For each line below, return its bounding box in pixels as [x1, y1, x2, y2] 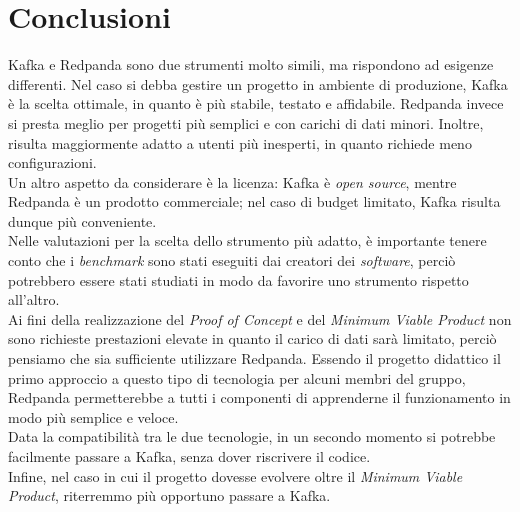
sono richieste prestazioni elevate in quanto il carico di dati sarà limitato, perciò [8, 328, 497, 349]
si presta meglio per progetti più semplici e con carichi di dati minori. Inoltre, [8, 112, 484, 133]
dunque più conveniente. [8, 210, 157, 231]
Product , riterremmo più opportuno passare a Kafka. [8, 485, 331, 506]
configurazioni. [8, 152, 97, 173]
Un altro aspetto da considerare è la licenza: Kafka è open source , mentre [8, 171, 457, 192]
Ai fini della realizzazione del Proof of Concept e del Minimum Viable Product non [8, 308, 512, 329]
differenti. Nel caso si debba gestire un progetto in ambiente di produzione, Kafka [8, 73, 508, 94]
